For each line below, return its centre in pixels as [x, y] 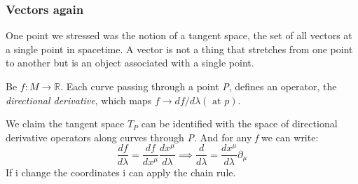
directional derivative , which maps [79, 100]
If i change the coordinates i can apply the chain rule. [121, 172]
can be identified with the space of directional [239, 123]
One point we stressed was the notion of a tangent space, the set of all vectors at [179, 35]
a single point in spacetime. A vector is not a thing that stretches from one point [179, 49]
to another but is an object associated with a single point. [130, 63]
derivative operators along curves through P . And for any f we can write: [162, 137]
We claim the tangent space [65, 123]
